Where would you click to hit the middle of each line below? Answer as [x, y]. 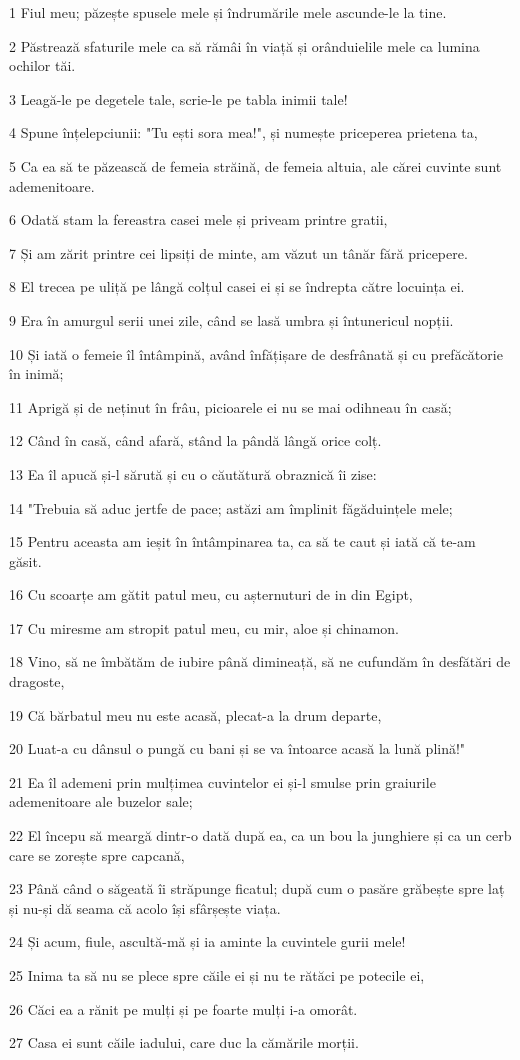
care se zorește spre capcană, [97, 854]
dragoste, [37, 681]
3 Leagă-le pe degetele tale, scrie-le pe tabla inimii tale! [178, 98]
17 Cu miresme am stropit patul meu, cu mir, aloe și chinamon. [204, 627]
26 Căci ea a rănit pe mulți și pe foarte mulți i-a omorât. [183, 1008]
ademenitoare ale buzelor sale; [101, 801]
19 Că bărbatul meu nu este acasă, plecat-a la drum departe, [195, 714]
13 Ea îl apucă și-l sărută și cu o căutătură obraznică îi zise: [193, 473]
